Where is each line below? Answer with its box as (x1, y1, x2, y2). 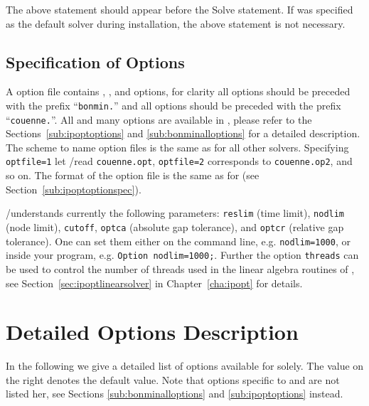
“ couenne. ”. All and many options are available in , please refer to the (6, 112, 312, 127)
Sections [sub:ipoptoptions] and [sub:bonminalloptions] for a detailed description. (6, 126, 360, 141)
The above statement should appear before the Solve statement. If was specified (6, 2, 353, 16)
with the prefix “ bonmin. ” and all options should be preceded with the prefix (6, 97, 341, 112)
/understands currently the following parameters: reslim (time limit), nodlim (6, 205, 345, 220)
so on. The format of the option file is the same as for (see (6, 168, 260, 183)
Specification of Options (6, 50, 185, 73)
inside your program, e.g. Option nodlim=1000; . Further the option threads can (6, 247, 359, 262)
